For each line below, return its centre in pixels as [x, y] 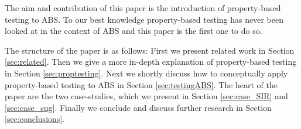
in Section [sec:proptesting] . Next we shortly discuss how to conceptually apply [146, 73]
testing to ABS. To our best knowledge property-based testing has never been [144, 19]
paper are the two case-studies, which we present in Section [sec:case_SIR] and [146, 96]
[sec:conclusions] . [35, 119]
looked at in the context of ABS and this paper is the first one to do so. [134, 31]
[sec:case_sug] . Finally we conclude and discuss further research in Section [138, 107]
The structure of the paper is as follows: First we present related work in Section [150, 50]
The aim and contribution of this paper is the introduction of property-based [143, 8]
